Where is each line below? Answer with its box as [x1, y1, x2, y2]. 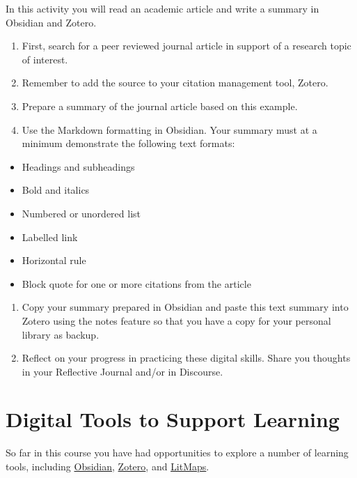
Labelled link [22, 229, 78, 244]
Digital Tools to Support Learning [6, 405, 340, 433]
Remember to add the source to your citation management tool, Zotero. [22, 75, 328, 90]
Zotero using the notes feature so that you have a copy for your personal [22, 313, 331, 327]
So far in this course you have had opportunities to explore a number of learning [6, 445, 349, 460]
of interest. [22, 52, 68, 66]
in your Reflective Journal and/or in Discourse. [22, 364, 223, 378]
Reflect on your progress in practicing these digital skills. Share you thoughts [22, 350, 351, 365]
